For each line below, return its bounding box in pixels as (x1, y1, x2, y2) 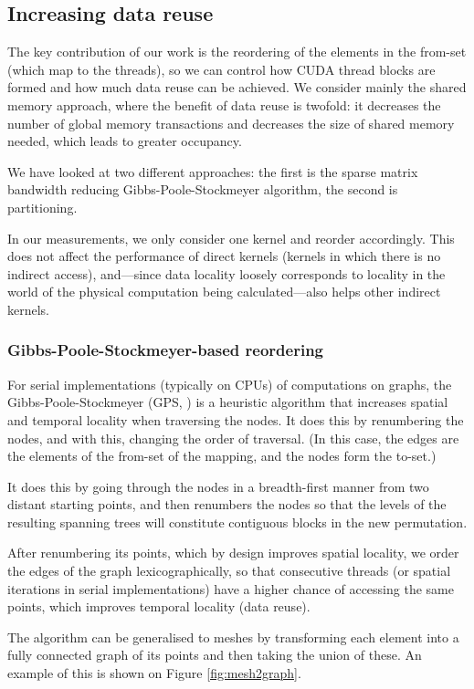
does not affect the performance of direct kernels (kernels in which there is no (7, 246, 441, 266)
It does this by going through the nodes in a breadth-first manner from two (7, 476, 429, 496)
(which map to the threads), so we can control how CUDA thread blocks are (7, 59, 436, 78)
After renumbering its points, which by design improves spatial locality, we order (7, 543, 459, 562)
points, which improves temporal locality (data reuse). (7, 597, 311, 616)
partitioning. (7, 197, 78, 216)
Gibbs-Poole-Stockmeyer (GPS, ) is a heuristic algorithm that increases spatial (7, 392, 448, 412)
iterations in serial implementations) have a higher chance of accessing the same (7, 579, 454, 598)
